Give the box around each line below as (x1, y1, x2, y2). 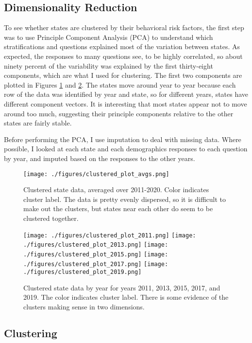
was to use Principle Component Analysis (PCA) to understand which (4, 32, 213, 42)
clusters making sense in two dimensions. (23, 302, 145, 312)
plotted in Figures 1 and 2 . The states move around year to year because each (4, 79, 236, 90)
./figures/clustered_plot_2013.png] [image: (23, 241, 168, 249)
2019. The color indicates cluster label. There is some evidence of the (23, 292, 229, 302)
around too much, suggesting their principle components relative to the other (4, 108, 234, 118)
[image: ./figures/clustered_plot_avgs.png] (23, 170, 169, 178)
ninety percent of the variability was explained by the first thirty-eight (4, 60, 213, 71)
